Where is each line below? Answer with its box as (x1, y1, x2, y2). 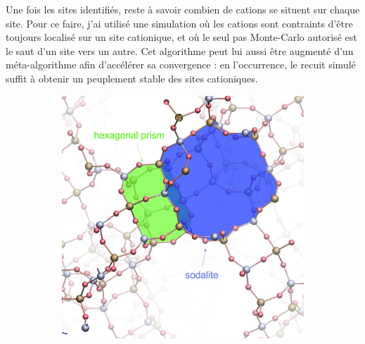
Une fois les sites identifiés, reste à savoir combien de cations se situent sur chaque (6, 2, 360, 16)
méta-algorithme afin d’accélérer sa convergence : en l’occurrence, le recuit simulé (6, 57, 356, 72)
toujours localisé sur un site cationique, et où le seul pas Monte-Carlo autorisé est (6, 30, 357, 44)
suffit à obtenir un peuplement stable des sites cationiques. (6, 70, 258, 85)
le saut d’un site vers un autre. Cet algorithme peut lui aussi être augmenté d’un (6, 43, 354, 58)
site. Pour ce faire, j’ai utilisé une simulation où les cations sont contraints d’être (6, 16, 353, 30)
